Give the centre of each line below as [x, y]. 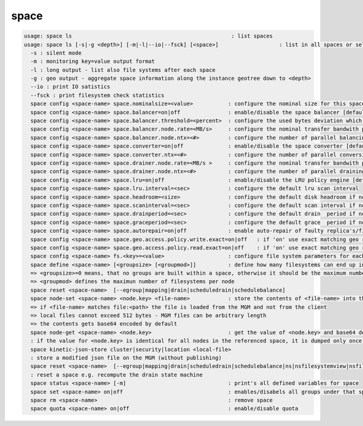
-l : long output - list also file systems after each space [123, 70]
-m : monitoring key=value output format [93, 61]
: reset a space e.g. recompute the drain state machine [116, 375]
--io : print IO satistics [70, 87]
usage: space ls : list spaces [149, 36]
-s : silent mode [56, 53]
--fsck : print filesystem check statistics [97, 95]
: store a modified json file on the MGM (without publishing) [126, 358]
